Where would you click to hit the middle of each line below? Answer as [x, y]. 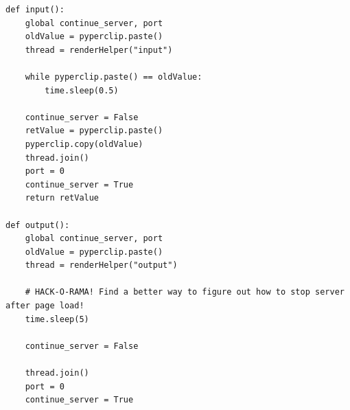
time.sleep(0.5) [82, 90]
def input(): [35, 10]
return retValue [62, 198]
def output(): [38, 225]
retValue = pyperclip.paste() [94, 131]
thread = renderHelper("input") [99, 50]
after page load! [45, 306]
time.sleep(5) [57, 319]
